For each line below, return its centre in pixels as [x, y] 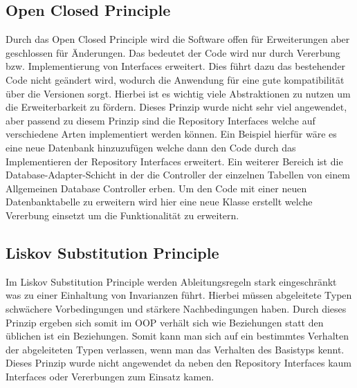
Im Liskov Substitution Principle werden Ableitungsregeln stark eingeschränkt [171, 281]
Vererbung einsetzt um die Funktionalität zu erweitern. [122, 215]
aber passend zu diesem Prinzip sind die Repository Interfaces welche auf [161, 120]
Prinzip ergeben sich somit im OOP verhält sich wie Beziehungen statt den [165, 322]
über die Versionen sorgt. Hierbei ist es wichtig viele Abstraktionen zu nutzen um [178, 93]
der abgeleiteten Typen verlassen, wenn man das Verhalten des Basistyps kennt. [175, 349]
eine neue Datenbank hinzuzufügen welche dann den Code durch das [151, 147]
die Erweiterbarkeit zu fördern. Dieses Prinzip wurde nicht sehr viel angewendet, [176, 107]
